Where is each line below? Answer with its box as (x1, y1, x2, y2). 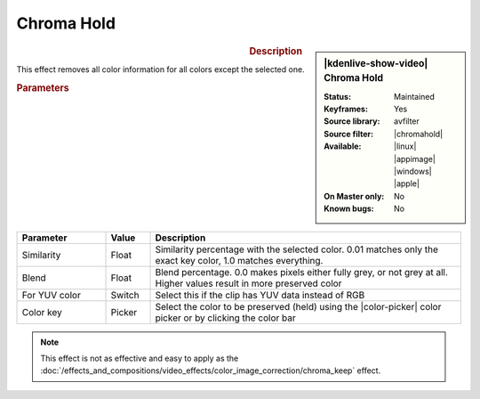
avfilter (394, 116, 420, 126)
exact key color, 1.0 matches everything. (155, 254, 324, 266)
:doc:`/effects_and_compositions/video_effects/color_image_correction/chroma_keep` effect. (40, 365, 381, 376)
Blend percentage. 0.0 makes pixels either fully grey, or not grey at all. (155, 265, 449, 278)
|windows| (394, 166, 432, 177)
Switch (110, 289, 140, 301)
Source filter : (324, 128, 373, 139)
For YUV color (21, 289, 82, 301)
